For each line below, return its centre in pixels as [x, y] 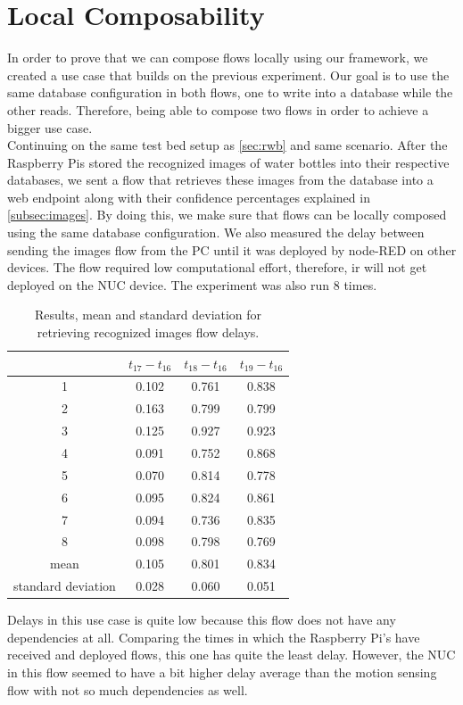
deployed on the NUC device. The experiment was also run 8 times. [192, 284]
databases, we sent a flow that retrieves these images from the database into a [220, 180]
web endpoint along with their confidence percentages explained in [189, 197]
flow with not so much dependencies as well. [128, 689]
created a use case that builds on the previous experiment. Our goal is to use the [228, 75]
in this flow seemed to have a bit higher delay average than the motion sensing [222, 672]
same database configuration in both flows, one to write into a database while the [230, 92]
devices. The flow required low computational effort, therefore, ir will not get [217, 267]
